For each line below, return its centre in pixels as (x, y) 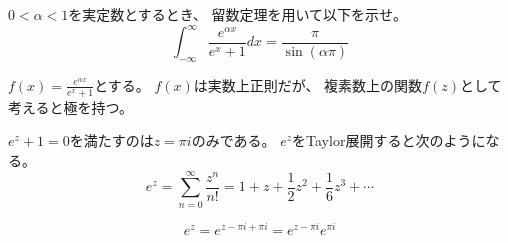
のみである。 (233, 140)
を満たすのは (111, 140)
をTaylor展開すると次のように (389, 140)
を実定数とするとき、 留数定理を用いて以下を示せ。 (238, 14)
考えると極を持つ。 (71, 106)
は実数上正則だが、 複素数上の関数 (308, 84)
